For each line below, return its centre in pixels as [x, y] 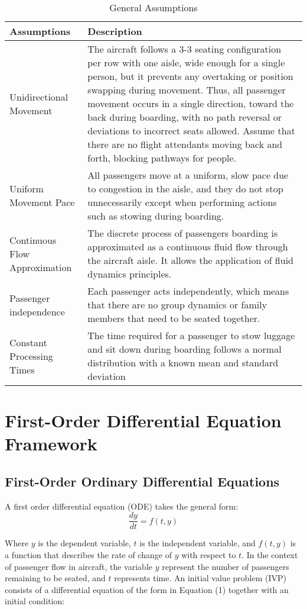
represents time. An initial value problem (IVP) [200, 578]
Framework [51, 444]
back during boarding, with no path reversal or [185, 117]
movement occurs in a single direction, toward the [191, 103]
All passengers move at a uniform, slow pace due [188, 175]
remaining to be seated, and [55, 578]
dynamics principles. [130, 274]
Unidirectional [39, 96]
